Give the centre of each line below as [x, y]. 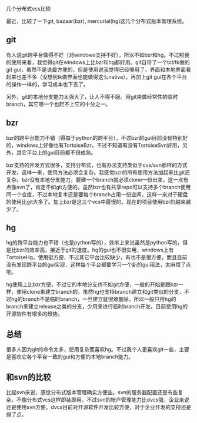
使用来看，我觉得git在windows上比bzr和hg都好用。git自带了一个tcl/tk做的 [100, 62]
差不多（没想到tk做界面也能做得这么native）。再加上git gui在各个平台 [104, 77]
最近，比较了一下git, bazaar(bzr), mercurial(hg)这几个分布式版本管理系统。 [97, 21]
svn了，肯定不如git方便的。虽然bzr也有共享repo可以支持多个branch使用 [103, 187]
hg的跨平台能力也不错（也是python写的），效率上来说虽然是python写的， [94, 243]
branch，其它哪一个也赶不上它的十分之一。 [59, 104]
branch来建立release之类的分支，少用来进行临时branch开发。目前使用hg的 [97, 307]
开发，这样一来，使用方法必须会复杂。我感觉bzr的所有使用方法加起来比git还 [98, 172]
